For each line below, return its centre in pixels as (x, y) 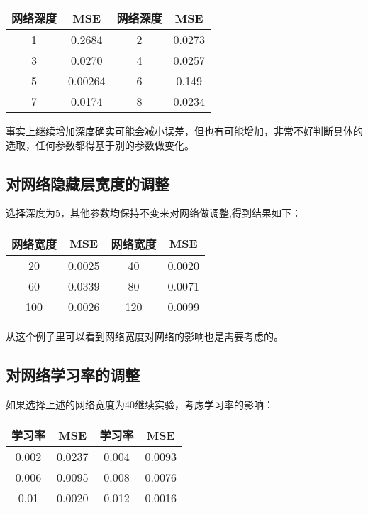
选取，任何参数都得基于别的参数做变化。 (100, 145)
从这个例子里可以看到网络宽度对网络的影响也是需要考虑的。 (145, 336)
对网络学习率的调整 (73, 374)
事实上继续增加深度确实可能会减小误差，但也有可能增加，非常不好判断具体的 (184, 131)
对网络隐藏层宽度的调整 (88, 183)
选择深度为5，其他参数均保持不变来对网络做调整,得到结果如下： (154, 213)
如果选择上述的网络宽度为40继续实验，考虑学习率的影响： (140, 404)
